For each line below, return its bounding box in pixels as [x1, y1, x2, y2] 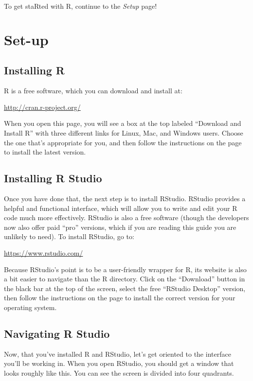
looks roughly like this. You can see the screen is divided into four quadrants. [4, 367, 234, 378]
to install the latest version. [4, 147, 86, 157]
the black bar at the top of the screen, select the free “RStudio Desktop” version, [4, 283, 246, 293]
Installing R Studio [4, 171, 102, 186]
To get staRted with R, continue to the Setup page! [4, 1, 157, 11]
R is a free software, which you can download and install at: [4, 86, 182, 96]
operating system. [4, 302, 57, 312]
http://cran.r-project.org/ [4, 102, 81, 112]
